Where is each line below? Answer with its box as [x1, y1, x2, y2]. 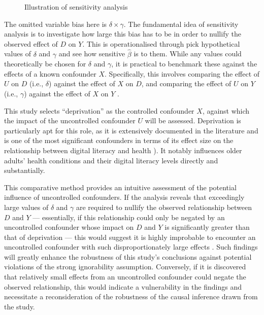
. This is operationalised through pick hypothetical [82, 38, 240, 49]
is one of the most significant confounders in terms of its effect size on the [4, 135, 234, 146]
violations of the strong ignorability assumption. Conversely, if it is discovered [4, 261, 246, 272]
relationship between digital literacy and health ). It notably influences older [4, 145, 242, 155]
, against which [202, 105, 250, 116]
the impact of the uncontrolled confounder [4, 115, 136, 126]
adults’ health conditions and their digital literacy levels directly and [4, 155, 218, 165]
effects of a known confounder [4, 68, 96, 79]
